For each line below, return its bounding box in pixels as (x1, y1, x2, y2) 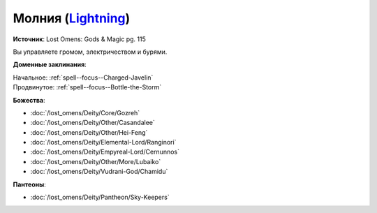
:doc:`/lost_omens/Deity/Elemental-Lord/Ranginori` (30, 138, 177, 147)
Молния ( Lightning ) (13, 10, 131, 26)
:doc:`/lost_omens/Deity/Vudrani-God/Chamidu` (30, 168, 168, 176)
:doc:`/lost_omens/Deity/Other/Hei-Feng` (30, 128, 148, 136)
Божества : (13, 96, 45, 104)
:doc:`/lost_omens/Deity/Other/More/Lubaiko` (30, 157, 161, 166)
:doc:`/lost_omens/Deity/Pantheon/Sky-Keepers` (30, 193, 170, 202)
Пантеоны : (13, 180, 47, 189)
